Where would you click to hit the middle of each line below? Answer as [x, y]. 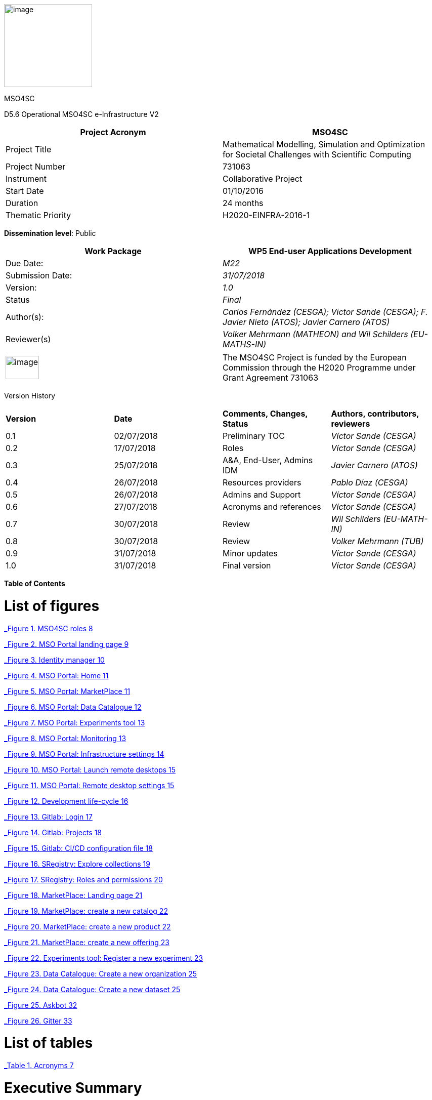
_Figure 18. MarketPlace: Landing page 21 [73, 895]
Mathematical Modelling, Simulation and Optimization [324, 144]
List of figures [52, 606]
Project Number [36, 167]
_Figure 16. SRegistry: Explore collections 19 [77, 864]
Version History [30, 396]
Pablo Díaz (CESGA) [370, 482]
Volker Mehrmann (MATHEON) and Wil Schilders [315, 334]
